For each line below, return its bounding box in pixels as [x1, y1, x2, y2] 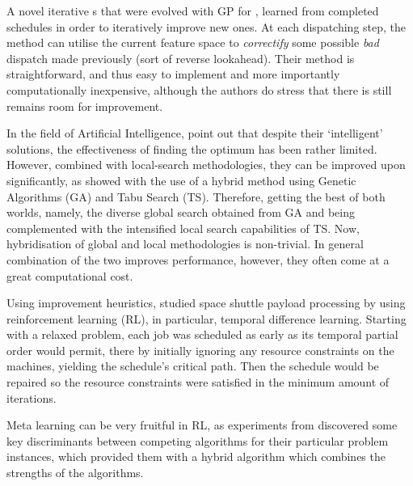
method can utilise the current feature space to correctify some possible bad [6, 34, 379, 51]
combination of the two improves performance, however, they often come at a [6, 251, 390, 268]
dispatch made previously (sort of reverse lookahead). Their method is [6, 49, 355, 66]
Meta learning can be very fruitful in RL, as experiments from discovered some [6, 416, 398, 433]
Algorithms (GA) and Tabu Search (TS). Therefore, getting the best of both [6, 188, 386, 205]
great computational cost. [6, 267, 133, 284]
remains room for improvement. [6, 97, 163, 114]
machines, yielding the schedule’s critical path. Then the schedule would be [6, 357, 379, 374]
